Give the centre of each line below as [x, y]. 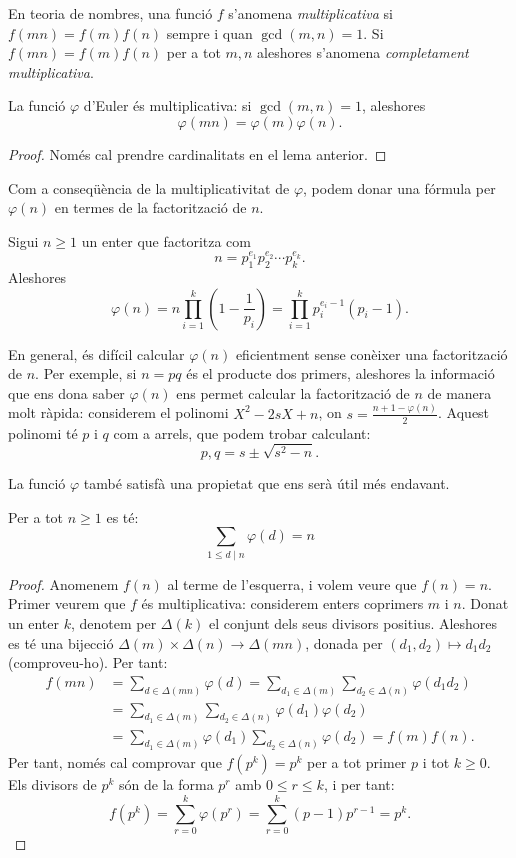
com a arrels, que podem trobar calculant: [242, 432]
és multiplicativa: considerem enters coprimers [282, 603]
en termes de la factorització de [150, 207]
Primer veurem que [67, 603]
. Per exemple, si [86, 373]
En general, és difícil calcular [96, 353]
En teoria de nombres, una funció [110, 13]
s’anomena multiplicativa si [310, 13]
